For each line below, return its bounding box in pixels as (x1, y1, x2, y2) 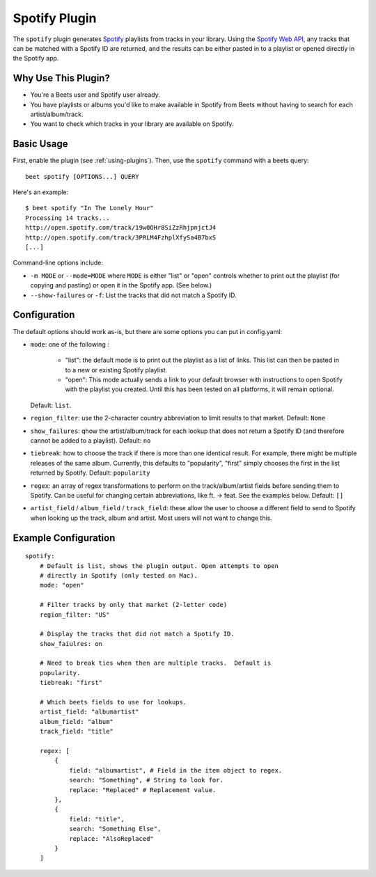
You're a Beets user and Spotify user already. (30, 90, 160, 99)
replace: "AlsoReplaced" (69, 835, 155, 842)
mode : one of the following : (30, 340, 109, 348)
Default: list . (30, 401, 72, 409)
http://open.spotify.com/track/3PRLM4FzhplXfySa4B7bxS (25, 233, 217, 242)
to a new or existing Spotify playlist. (65, 365, 168, 374)
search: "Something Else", (69, 825, 162, 833)
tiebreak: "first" (39, 679, 103, 687)
